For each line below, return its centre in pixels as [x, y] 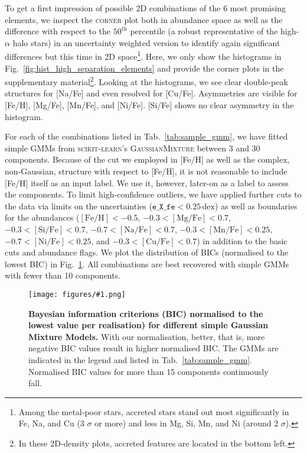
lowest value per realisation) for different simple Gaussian [148, 325]
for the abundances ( [42, 217]
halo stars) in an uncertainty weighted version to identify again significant [146, 42]
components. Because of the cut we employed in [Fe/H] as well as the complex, [147, 159]
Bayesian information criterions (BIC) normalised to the [146, 313]
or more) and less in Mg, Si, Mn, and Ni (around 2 [187, 423]
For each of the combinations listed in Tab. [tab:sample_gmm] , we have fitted [146, 136]
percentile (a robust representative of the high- [215, 31]
